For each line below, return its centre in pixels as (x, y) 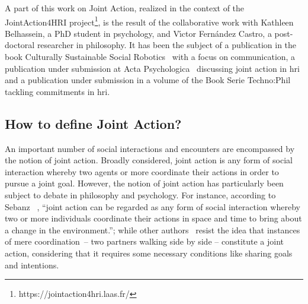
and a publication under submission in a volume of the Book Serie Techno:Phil (148, 80)
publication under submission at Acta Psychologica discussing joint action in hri (152, 68)
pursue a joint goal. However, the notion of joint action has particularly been (144, 183)
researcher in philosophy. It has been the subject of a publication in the (167, 45)
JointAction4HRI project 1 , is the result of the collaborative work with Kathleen (149, 21)
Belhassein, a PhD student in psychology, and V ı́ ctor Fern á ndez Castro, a (138, 33)
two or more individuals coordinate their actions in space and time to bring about (153, 218)
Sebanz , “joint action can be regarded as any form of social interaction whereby (153, 206)
